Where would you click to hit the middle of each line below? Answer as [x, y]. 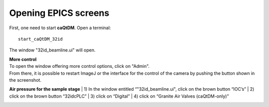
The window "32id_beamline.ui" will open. [52, 50]
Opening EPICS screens [59, 13]
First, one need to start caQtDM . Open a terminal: [60, 28]
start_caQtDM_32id [41, 39]
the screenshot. [25, 80]
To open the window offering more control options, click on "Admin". [79, 66]
